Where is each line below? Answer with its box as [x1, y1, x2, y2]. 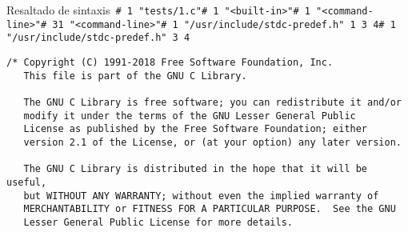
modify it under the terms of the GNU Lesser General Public [23, 110, 356, 122]
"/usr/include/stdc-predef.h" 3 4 [6, 32, 190, 44]
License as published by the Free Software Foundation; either [23, 123, 368, 135]
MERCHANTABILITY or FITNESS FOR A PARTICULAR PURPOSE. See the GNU [23, 203, 396, 215]
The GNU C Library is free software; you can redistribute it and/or [23, 96, 402, 108]
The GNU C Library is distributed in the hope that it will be [23, 163, 368, 175]
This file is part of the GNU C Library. [23, 70, 247, 82]
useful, [6, 176, 47, 188]
